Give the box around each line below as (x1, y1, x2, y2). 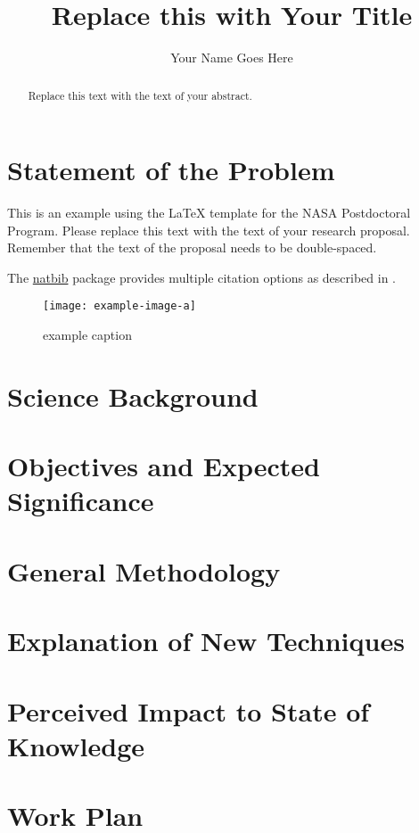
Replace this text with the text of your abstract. (28, 87, 252, 103)
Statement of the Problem (7, 152, 335, 188)
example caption (43, 326, 132, 344)
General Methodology (7, 552, 281, 589)
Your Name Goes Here (170, 48, 293, 67)
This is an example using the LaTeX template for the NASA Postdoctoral (7, 203, 411, 222)
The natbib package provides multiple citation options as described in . (7, 268, 396, 286)
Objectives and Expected (7, 448, 320, 484)
